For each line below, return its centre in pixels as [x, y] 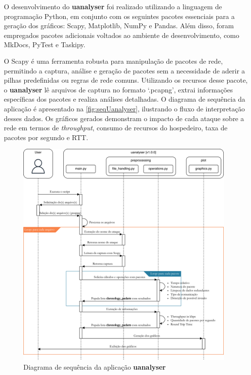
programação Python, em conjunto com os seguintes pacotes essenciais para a [119, 16]
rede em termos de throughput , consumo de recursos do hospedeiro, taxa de [116, 128]
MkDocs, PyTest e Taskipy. [45, 45]
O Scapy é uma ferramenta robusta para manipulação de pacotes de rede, [113, 61]
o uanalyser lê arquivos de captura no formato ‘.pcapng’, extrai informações [118, 89]
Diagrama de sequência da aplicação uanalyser [95, 367]
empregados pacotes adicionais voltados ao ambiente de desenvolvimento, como [122, 35]
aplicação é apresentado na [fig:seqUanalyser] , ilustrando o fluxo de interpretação [125, 108]
